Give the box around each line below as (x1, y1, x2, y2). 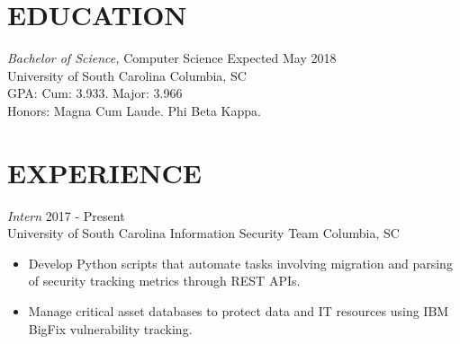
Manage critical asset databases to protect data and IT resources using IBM (28, 302, 449, 320)
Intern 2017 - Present (7, 206, 125, 225)
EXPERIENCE (7, 154, 202, 190)
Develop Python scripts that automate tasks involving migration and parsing (28, 253, 453, 272)
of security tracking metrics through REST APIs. (28, 271, 301, 290)
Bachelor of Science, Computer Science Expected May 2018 (7, 49, 337, 67)
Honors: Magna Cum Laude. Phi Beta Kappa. (7, 101, 261, 119)
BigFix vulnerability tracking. (28, 319, 193, 338)
